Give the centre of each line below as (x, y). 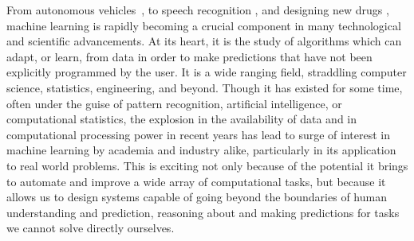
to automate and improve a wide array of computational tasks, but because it (196, 181)
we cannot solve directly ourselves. (91, 228)
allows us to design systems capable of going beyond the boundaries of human (197, 197)
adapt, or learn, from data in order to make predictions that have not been (189, 56)
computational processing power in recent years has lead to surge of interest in (198, 134)
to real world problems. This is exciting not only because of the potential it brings (207, 165)
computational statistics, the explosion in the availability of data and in (182, 119)
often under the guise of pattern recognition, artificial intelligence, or (174, 103)
